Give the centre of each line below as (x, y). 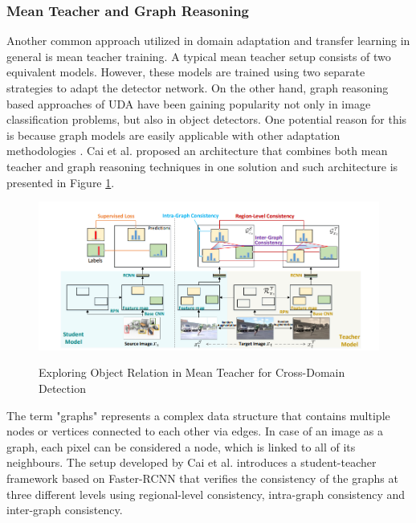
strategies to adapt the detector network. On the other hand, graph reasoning (198, 88)
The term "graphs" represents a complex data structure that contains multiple (198, 415)
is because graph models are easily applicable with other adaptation (173, 135)
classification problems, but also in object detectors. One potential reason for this (207, 119)
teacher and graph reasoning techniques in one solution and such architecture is (202, 166)
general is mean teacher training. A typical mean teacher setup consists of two (199, 56)
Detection (62, 388)
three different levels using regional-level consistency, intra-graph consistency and (206, 494)
